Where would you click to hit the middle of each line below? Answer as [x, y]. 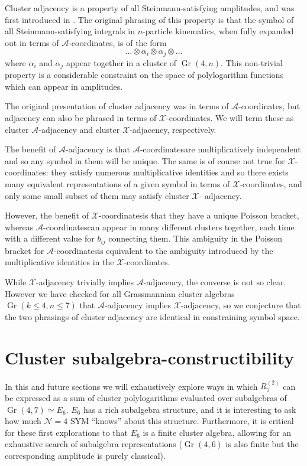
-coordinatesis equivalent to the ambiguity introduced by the [163, 250]
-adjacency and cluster [79, 129]
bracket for [25, 250]
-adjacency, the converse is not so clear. [215, 282]
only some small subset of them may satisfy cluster [97, 195]
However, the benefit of [47, 215]
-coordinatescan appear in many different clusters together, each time [169, 227]
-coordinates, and [271, 184]
